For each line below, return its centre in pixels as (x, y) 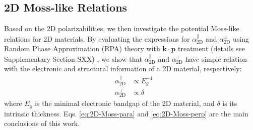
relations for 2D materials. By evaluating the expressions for (97, 38)
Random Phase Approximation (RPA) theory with (82, 48)
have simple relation (216, 58)
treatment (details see (211, 48)
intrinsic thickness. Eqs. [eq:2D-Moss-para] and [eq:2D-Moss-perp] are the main (126, 113)
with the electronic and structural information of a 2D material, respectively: (123, 69)
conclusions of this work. (42, 123)
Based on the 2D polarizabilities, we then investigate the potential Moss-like (122, 28)
